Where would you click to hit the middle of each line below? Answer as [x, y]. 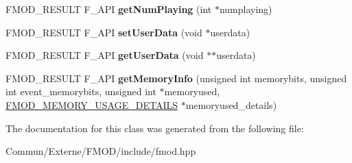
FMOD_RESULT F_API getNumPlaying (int [109, 9]
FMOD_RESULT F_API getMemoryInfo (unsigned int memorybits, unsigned [176, 78]
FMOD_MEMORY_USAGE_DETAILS [92, 104]
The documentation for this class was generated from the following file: [155, 128]
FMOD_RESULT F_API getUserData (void [105, 55]
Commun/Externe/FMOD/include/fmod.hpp [101, 151]
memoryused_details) [231, 104]
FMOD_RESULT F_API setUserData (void [104, 32]
